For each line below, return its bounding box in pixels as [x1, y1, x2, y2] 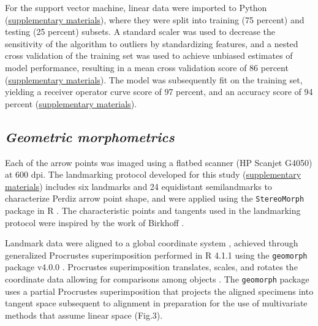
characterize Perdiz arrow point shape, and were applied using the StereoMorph [5, 192, 305, 205]
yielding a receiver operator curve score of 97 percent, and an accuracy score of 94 [5, 85, 313, 98]
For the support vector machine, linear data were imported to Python [5, 1, 267, 13]
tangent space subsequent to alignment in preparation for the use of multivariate [5, 297, 308, 309]
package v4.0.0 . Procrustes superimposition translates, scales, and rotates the [5, 260, 298, 273]
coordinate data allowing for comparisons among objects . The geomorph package [5, 273, 309, 286]
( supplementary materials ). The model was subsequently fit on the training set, [5, 73, 303, 86]
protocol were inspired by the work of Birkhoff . [5, 216, 184, 229]
